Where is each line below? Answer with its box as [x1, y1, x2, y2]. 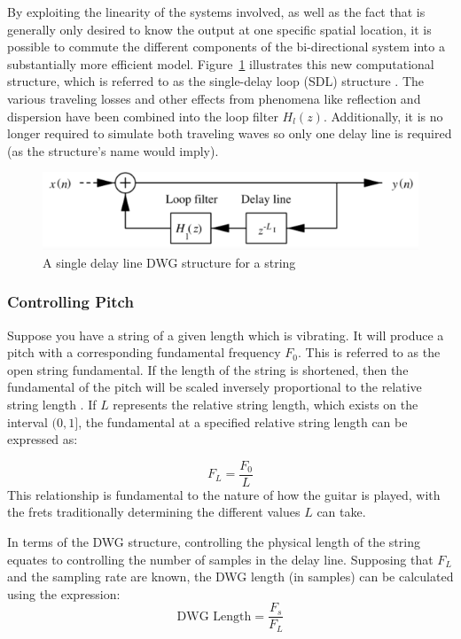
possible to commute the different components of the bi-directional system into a [7, 37, 445, 56]
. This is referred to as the [298, 343, 441, 362]
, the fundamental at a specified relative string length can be [78, 412, 408, 431]
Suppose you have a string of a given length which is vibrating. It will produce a [7, 325, 444, 344]
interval [7, 412, 48, 431]
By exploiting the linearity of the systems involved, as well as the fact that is [7, 3, 426, 20]
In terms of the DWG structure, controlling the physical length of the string [7, 532, 420, 550]
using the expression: [7, 584, 121, 603]
